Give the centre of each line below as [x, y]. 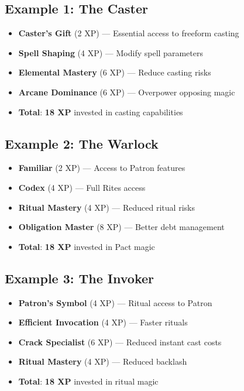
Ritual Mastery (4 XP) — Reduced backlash [103, 361]
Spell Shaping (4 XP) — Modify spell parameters [111, 52]
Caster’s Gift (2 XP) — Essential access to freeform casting [129, 33]
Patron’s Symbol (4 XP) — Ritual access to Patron [115, 302]
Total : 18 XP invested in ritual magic [88, 381]
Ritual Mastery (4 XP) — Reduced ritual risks [106, 207]
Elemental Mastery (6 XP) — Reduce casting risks [115, 72]
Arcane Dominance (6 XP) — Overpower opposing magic [127, 92]
